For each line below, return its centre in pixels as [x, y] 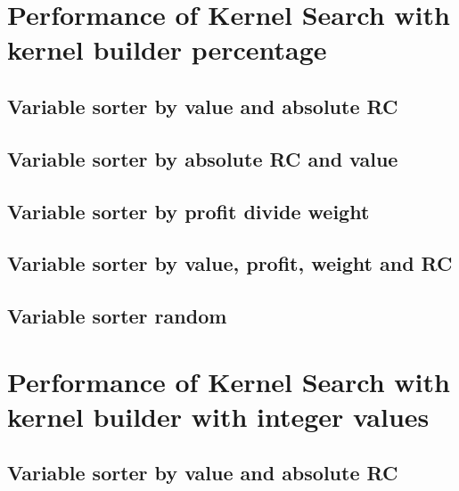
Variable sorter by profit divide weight [189, 211]
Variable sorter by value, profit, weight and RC [230, 263]
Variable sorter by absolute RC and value [203, 158]
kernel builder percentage [167, 49]
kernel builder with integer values [218, 416]
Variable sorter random [117, 316]
